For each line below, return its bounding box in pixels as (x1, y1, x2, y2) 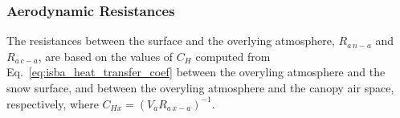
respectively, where (6, 95, 99, 112)
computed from (195, 47, 271, 64)
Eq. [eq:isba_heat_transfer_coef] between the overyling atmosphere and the (6, 63, 386, 80)
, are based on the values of (38, 47, 173, 64)
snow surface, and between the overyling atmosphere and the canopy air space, (6, 79, 394, 96)
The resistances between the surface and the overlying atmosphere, (6, 32, 335, 49)
